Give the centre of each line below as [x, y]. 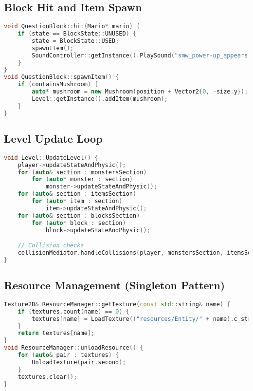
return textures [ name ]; [56, 333]
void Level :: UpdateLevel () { [51, 158]
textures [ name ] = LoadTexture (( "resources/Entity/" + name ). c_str [142, 319]
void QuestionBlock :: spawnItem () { [62, 77]
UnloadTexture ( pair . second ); [79, 362]
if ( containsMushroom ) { [58, 84]
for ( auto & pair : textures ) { [68, 355]
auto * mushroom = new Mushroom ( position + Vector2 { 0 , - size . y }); [140, 92]
